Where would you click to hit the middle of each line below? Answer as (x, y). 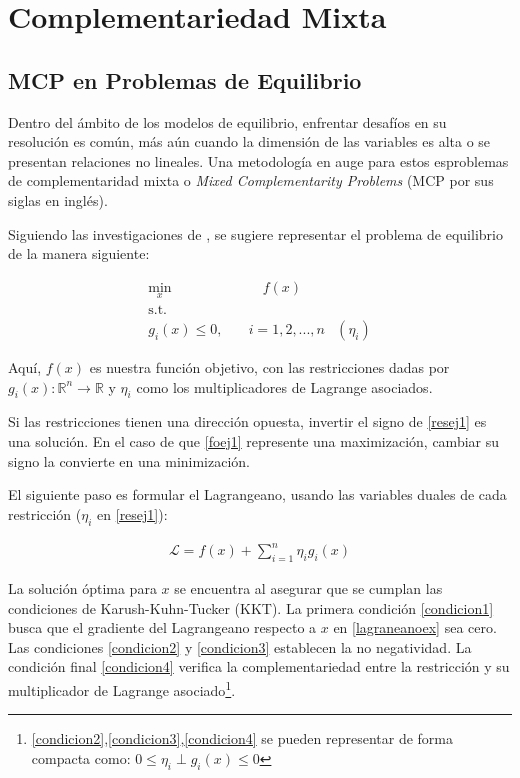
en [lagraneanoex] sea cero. (415, 627)
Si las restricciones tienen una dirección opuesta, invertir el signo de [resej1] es (247, 421)
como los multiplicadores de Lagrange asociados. (284, 386)
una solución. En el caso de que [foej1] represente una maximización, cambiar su (254, 441)
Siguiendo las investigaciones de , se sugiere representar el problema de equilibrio (255, 233)
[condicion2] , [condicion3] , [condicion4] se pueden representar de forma (242, 738)
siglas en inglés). (58, 199)
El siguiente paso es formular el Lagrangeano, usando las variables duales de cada (257, 494)
